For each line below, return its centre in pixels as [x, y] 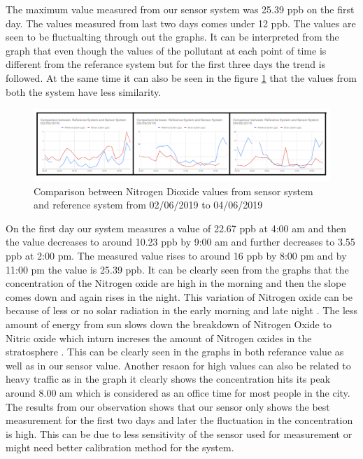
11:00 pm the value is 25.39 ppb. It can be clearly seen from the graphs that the [177, 269]
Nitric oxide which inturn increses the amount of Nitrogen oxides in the [159, 338]
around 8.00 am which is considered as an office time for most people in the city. [178, 392]
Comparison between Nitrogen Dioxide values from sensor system [173, 191]
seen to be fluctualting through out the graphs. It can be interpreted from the [172, 37]
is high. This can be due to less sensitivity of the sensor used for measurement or [179, 433]
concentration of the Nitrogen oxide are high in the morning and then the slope [176, 283]
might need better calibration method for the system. [120, 447]
